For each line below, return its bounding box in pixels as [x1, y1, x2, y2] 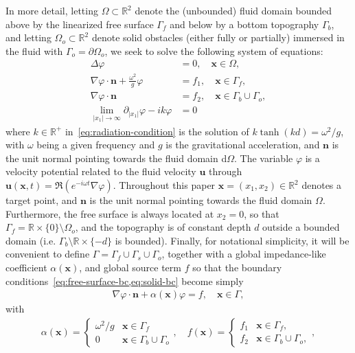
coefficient [5, 260, 47, 274]
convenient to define [5, 247, 90, 261]
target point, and [5, 193, 78, 207]
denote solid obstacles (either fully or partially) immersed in [91, 30, 345, 45]
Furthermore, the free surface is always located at [5, 206, 214, 220]
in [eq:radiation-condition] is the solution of [65, 124, 249, 138]
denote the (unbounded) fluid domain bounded [135, 3, 332, 17]
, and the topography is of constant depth [75, 220, 251, 234]
